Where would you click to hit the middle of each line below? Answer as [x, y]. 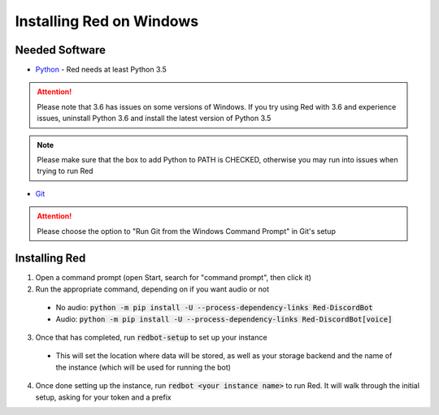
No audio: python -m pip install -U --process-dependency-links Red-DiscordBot [214, 308]
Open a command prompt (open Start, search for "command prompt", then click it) [174, 278]
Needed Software [60, 50]
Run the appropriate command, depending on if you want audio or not [152, 289]
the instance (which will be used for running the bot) [143, 367]
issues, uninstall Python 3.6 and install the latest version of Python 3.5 [154, 119]
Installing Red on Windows [107, 21]
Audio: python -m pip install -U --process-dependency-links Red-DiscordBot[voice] [224, 319]
